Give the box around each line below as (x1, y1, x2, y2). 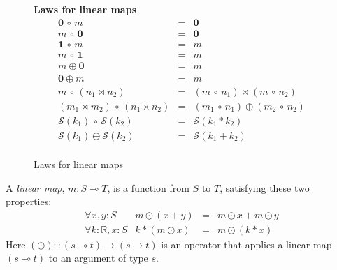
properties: (6, 194, 52, 209)
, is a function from (107, 180, 189, 195)
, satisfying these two (220, 180, 310, 195)
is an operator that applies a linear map (161, 237, 332, 251)
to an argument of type (48, 250, 148, 265)
